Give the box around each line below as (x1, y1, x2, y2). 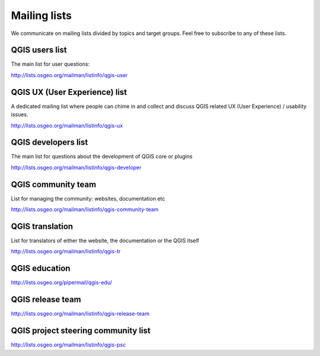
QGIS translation (11, 221, 73, 231)
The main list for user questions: (11, 61, 90, 68)
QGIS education (11, 263, 71, 274)
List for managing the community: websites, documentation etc (11, 195, 165, 202)
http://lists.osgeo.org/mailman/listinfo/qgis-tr (11, 248, 121, 255)
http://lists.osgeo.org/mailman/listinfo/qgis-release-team (11, 310, 150, 317)
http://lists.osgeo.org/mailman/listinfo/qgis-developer (11, 164, 142, 171)
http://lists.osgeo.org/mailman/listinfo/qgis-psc (11, 341, 126, 348)
